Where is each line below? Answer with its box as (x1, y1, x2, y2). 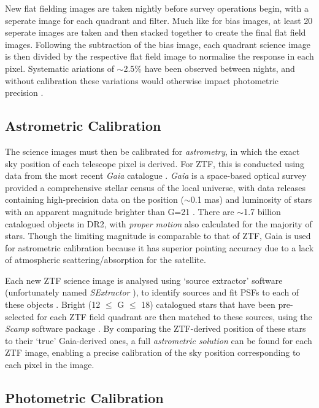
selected (5, 310, 34, 323)
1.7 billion (244, 205, 281, 218)
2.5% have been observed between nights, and (123, 61, 295, 74)
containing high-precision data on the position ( (5, 193, 184, 206)
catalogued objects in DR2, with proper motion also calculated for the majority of (5, 217, 312, 230)
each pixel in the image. (5, 358, 94, 371)
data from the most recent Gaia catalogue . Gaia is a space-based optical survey (5, 169, 307, 182)
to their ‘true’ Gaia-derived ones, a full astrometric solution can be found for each (5, 334, 312, 347)
